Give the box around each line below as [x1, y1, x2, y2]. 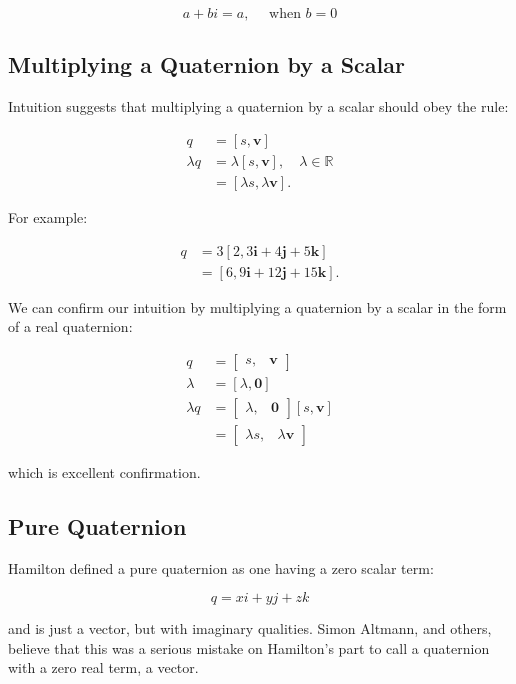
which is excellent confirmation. [8, 461, 201, 482]
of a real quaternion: [8, 316, 133, 337]
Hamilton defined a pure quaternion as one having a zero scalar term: [8, 557, 434, 578]
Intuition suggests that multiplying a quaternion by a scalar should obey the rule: [8, 96, 509, 117]
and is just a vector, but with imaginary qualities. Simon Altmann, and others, [8, 618, 492, 639]
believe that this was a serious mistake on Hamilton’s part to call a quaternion [8, 637, 490, 658]
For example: [8, 206, 88, 227]
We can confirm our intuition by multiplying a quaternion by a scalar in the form [8, 296, 507, 317]
